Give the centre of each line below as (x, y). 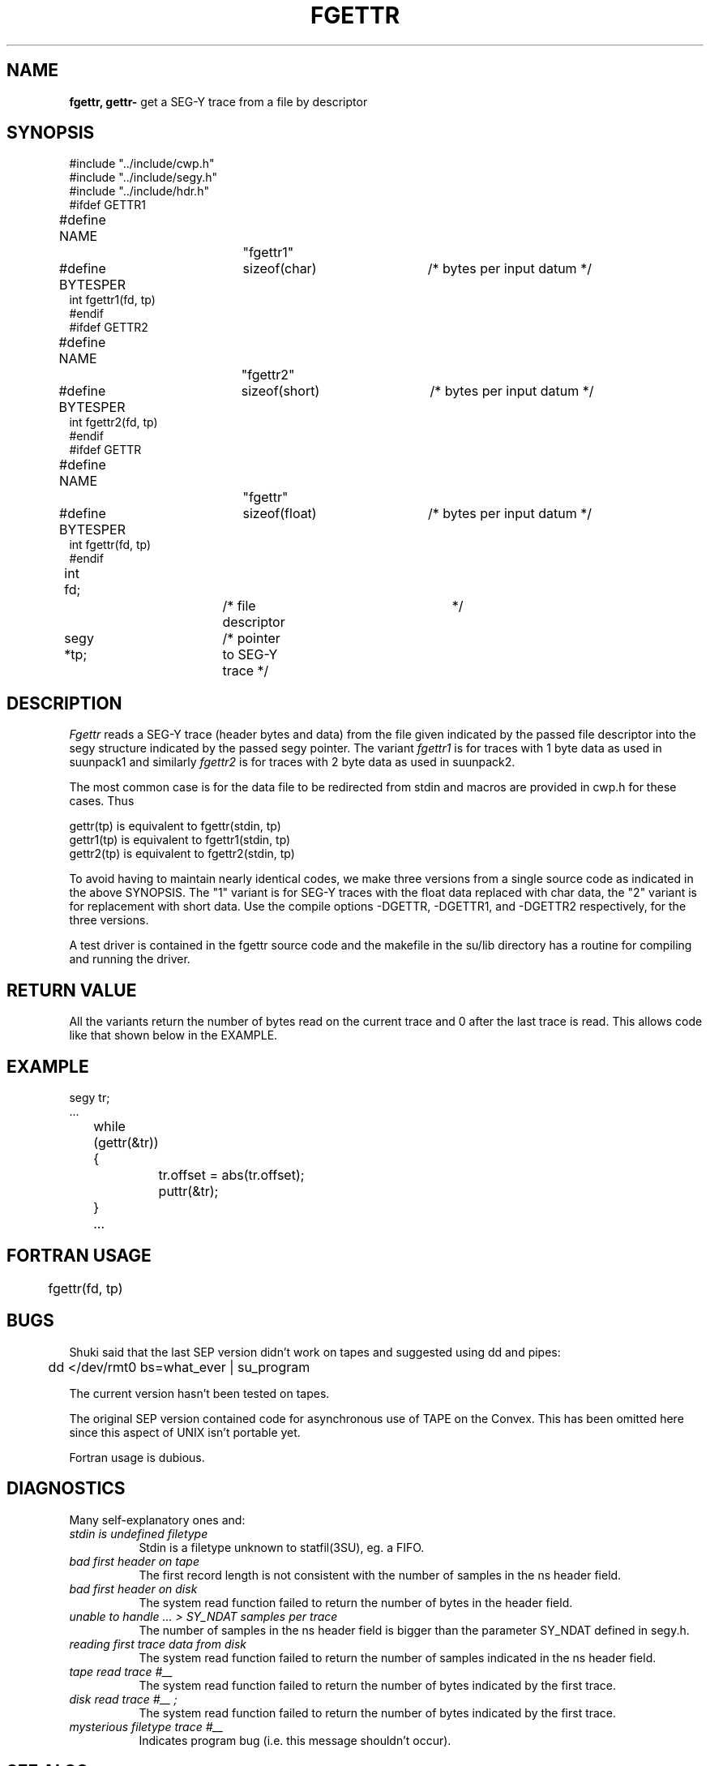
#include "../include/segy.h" (143, 178)
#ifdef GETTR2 (109, 328)
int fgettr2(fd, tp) (113, 422)
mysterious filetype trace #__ (146, 1726)
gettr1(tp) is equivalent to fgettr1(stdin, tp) (180, 840)
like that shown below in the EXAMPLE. (173, 1035)
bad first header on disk (133, 1588)
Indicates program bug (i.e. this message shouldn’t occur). (295, 1740)
